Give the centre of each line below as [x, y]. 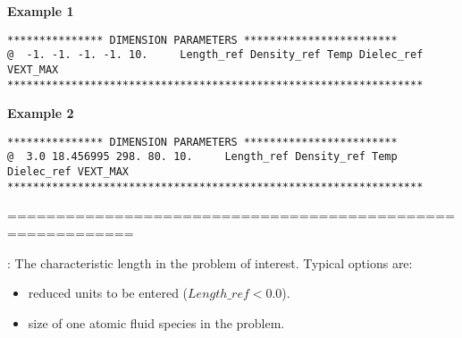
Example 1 [41, 11]
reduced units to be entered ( [108, 293]
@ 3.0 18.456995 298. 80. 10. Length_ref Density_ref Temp [202, 157]
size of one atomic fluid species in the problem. [156, 322]
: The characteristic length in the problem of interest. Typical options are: [210, 262]
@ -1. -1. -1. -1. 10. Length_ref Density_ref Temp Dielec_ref [215, 55]
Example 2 [41, 113]
